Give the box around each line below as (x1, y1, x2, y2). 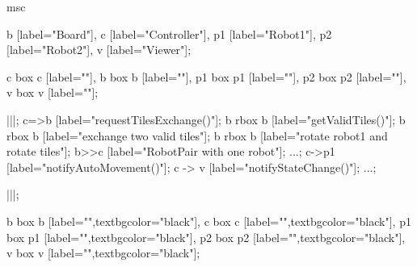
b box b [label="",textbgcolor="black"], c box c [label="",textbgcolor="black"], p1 (6, 212, 411, 229)
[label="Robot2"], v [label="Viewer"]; (6, 41, 192, 58)
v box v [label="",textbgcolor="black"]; (6, 244, 200, 261)
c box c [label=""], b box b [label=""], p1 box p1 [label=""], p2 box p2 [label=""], (6, 68, 406, 85)
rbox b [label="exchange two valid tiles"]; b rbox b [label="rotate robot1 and (6, 127, 388, 144)
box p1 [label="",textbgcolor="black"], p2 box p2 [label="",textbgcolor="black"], (6, 228, 406, 245)
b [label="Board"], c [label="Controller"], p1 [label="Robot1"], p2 (6, 25, 332, 42)
